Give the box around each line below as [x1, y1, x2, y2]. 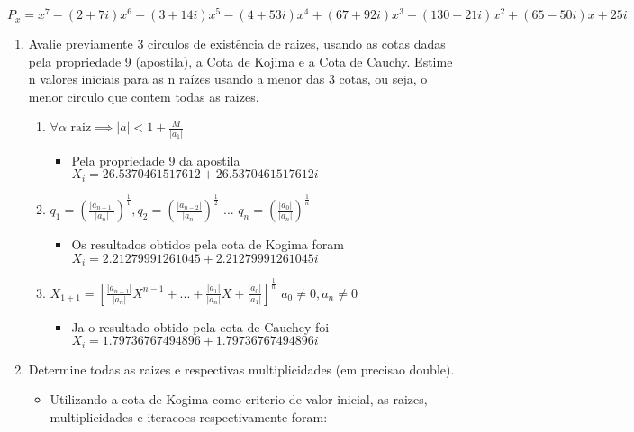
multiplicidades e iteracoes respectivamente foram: [50, 407, 328, 426]
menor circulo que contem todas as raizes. [28, 86, 259, 105]
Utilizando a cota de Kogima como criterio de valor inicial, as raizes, [50, 390, 428, 409]
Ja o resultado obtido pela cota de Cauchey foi [71, 317, 330, 336]
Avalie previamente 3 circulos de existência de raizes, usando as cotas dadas [28, 34, 446, 53]
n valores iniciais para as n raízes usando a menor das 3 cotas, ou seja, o [28, 69, 428, 88]
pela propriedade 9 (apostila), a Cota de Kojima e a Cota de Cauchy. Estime [28, 51, 453, 70]
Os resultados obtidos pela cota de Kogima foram [71, 235, 344, 254]
